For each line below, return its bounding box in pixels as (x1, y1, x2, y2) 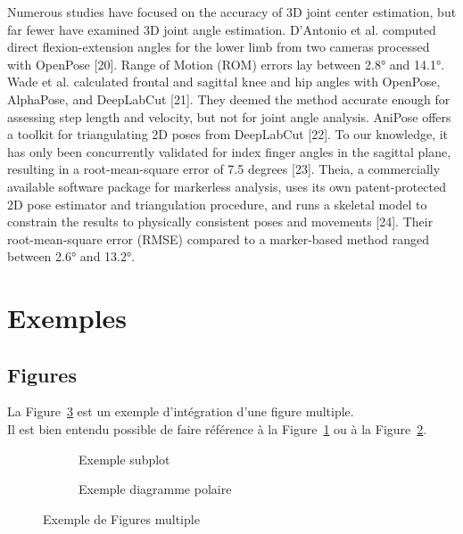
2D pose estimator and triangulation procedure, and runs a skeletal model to (7, 194, 427, 213)
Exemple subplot (79, 449, 170, 468)
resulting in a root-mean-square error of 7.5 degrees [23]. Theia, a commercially (7, 160, 441, 178)
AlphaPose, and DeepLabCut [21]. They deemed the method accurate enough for (7, 89, 451, 108)
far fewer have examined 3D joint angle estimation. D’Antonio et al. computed (7, 20, 436, 38)
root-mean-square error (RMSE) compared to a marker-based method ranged (7, 229, 430, 248)
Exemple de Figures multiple (43, 509, 200, 528)
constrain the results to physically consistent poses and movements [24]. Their (7, 212, 434, 231)
